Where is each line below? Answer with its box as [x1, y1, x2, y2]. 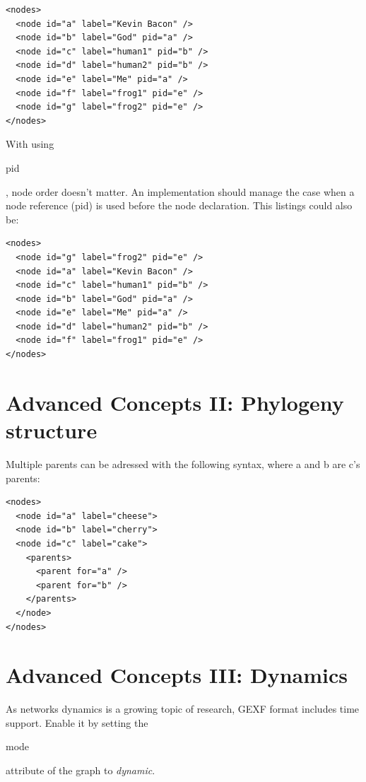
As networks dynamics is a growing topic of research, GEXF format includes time [6, 701, 360, 716]
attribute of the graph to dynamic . [6, 763, 155, 777]
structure [6, 416, 98, 445]
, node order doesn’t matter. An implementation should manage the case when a [6, 184, 355, 199]
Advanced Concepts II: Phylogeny [6, 387, 344, 416]
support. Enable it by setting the [6, 715, 148, 730]
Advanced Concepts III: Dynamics [6, 660, 348, 689]
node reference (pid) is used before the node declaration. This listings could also [6, 198, 353, 213]
